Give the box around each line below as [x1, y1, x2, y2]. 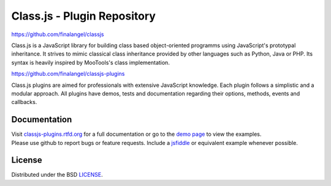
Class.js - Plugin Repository [11, 9, 156, 23]
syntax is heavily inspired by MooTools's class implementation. [11, 59, 170, 66]
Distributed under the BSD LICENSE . [11, 171, 104, 179]
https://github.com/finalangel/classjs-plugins [11, 70, 125, 78]
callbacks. [11, 99, 37, 106]
